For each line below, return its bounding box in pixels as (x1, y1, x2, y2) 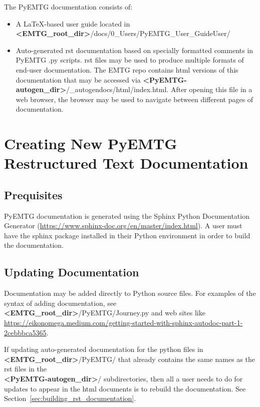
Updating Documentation (4, 264, 139, 280)
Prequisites (4, 187, 63, 202)
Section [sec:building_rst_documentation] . (4, 393, 136, 403)
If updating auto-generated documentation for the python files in (4, 344, 203, 354)
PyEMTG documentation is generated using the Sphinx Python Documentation (4, 210, 249, 221)
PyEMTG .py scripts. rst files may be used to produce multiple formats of (16, 55, 244, 65)
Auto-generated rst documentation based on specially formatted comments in (16, 45, 253, 55)
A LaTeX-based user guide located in (16, 18, 130, 29)
